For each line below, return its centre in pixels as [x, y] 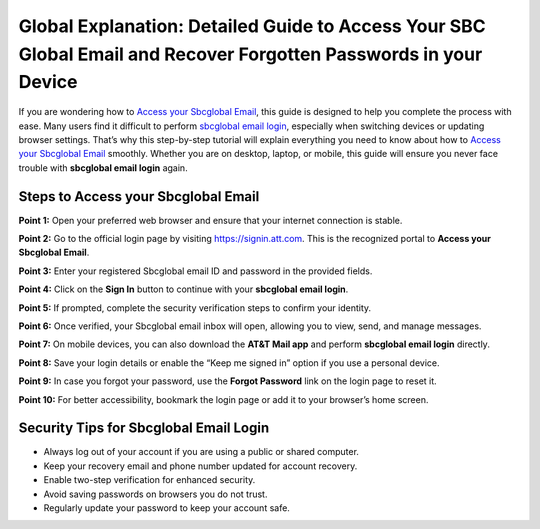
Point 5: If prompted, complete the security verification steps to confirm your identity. [195, 307]
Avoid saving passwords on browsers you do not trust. [155, 494]
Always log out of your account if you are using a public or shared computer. [201, 452]
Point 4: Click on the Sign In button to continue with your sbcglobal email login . [183, 289]
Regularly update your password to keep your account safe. [166, 507]
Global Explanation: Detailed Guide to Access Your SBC [252, 26]
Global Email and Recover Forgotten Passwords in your [250, 54]
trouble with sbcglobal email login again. [103, 167]
